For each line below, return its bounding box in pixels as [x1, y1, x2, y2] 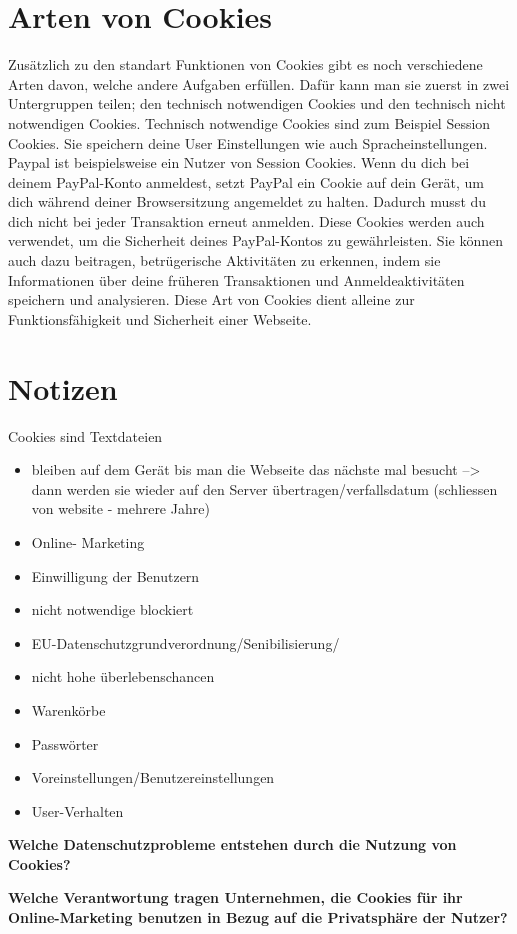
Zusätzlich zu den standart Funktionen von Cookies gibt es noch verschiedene [8, 54, 483, 75]
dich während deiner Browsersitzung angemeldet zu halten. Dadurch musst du [8, 191, 487, 212]
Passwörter [31, 733, 99, 754]
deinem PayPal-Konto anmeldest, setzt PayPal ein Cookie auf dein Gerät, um [8, 171, 484, 192]
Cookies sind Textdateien [8, 425, 163, 446]
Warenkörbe [31, 699, 106, 720]
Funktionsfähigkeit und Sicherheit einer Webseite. [8, 308, 312, 329]
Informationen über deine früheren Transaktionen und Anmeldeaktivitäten [8, 269, 465, 290]
